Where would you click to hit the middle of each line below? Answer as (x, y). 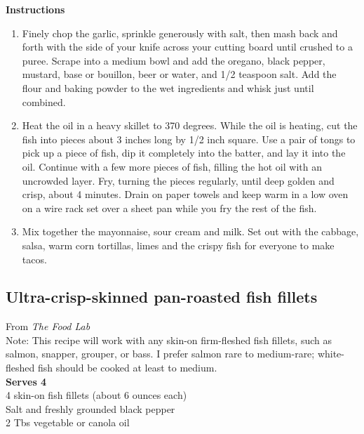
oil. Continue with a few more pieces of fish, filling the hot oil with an (172, 166)
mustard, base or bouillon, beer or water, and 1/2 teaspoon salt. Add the (179, 74)
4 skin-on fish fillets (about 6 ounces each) (96, 395)
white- (331, 354)
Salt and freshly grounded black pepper (90, 408)
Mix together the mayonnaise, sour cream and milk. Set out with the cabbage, (190, 231)
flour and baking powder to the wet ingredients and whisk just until (168, 87)
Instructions (35, 9)
